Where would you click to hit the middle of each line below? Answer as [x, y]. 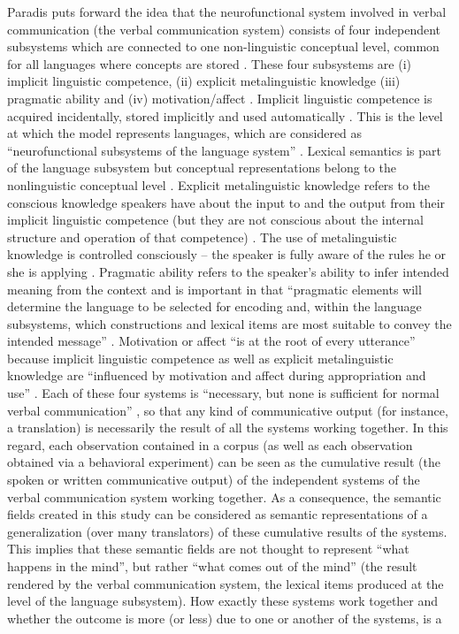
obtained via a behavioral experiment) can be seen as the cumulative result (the [224, 462]
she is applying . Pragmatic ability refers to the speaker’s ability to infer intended [228, 271]
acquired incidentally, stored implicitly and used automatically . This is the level [225, 115]
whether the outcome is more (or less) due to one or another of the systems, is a [225, 618]
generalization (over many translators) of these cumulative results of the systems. [227, 531]
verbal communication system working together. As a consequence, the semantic [224, 497]
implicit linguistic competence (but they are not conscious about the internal [215, 220]
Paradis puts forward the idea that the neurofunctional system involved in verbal [227, 11]
